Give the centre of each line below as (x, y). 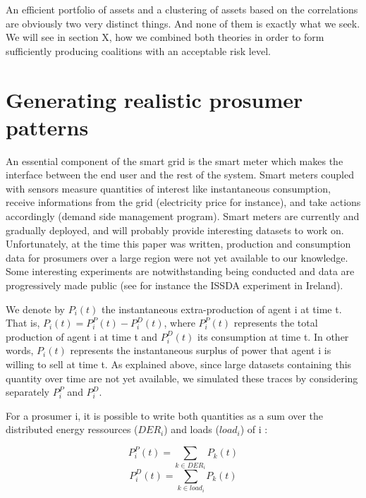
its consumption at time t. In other (273, 336)
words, (20, 350)
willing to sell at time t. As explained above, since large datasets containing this (179, 364)
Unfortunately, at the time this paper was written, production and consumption (178, 244)
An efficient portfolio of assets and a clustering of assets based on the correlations (182, 9)
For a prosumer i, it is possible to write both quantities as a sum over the (165, 415)
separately (28, 392)
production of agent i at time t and (82, 336)
